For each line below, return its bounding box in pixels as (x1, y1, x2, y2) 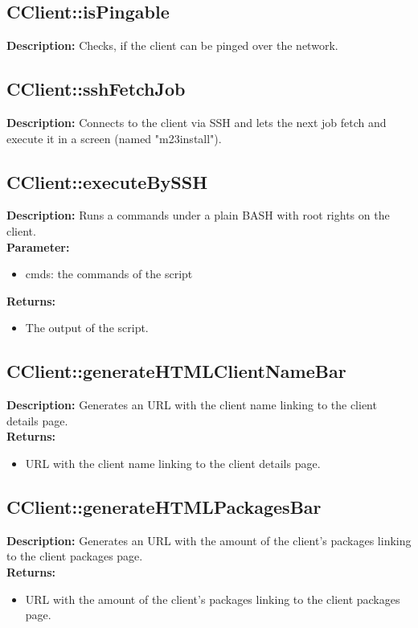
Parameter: (6, 238, 70, 255)
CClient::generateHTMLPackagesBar (6, 494, 322, 519)
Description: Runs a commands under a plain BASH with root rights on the (6, 207, 390, 224)
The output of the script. (25, 319, 149, 336)
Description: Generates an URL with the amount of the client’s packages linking (6, 532, 412, 548)
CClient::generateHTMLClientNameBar (6, 359, 346, 384)
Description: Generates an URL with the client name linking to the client (6, 396, 377, 413)
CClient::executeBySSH (6, 169, 208, 194)
